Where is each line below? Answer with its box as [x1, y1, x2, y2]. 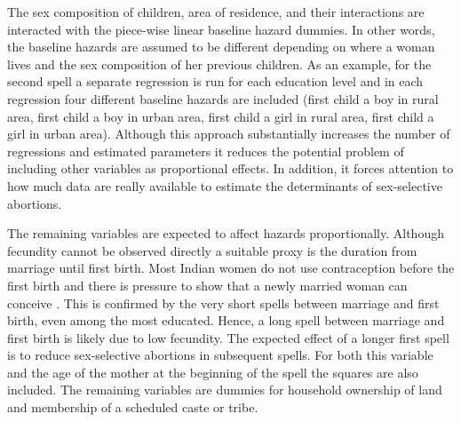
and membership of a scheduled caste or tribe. [7, 398, 258, 417]
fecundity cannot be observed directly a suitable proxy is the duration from [7, 241, 417, 259]
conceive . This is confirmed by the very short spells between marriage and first [7, 293, 440, 312]
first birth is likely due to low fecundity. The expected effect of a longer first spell [7, 328, 449, 346]
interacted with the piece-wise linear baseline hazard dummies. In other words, [7, 20, 435, 38]
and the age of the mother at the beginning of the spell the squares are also [7, 362, 418, 381]
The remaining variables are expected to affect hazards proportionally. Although [7, 224, 444, 243]
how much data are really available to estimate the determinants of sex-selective [7, 176, 442, 195]
